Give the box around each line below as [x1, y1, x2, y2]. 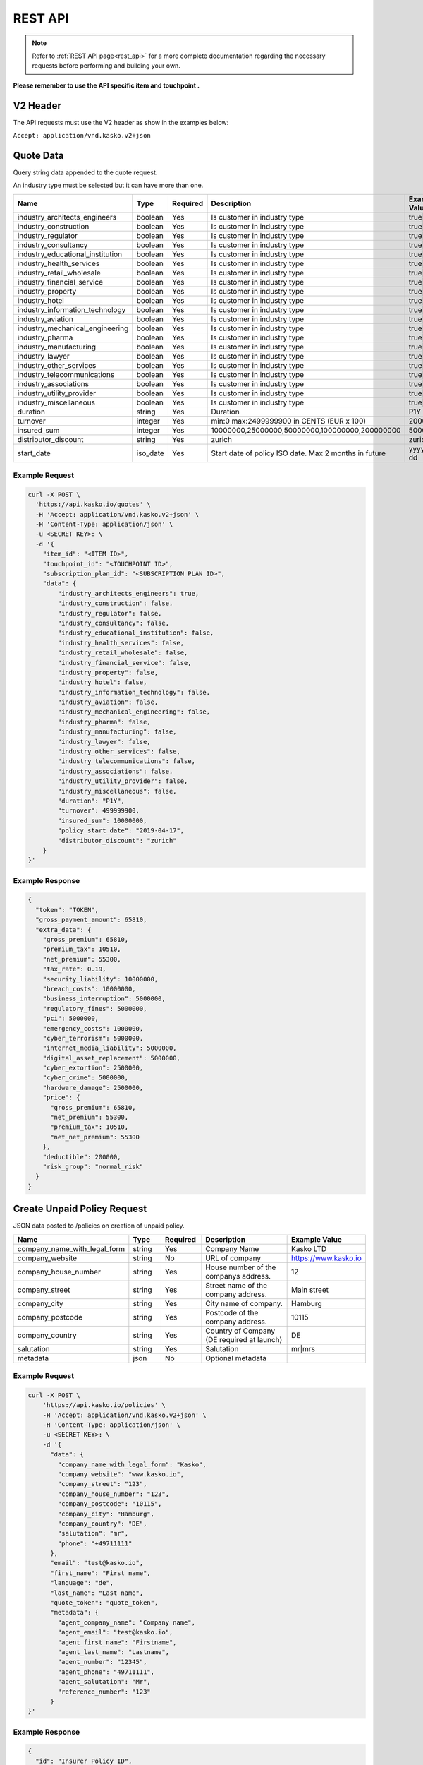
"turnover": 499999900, [57, 807, 140, 815]
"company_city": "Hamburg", [57, 1509, 155, 1518]
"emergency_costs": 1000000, [42, 1024, 144, 1032]
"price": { [42, 1094, 80, 1101]
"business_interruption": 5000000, [42, 995, 166, 1003]
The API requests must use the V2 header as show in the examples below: [13, 118, 229, 126]
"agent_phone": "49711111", [57, 1668, 155, 1676]
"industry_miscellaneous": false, [57, 787, 177, 795]
